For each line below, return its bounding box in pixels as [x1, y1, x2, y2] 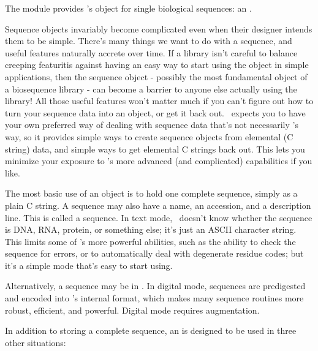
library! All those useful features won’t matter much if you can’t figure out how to [5, 94, 314, 107]
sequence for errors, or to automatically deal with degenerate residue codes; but [5, 247, 304, 260]
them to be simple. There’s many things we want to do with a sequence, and [5, 34, 292, 47]
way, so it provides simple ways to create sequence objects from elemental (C [5, 130, 293, 143]
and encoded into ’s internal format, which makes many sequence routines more [5, 292, 304, 304]
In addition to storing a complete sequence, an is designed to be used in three [5, 324, 297, 337]
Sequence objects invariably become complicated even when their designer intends [5, 22, 312, 35]
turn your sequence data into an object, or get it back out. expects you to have [5, 106, 306, 119]
